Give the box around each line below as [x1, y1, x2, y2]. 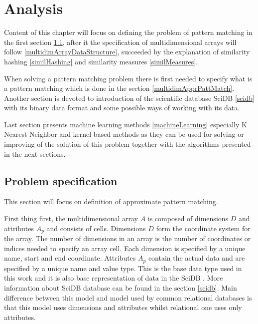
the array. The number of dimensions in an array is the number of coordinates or [4, 233, 251, 244]
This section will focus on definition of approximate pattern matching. [4, 196, 218, 207]
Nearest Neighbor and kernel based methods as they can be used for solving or [4, 129, 244, 139]
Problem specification [4, 173, 118, 188]
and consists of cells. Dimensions [46, 223, 146, 233]
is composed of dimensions [147, 213, 229, 224]
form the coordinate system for [156, 223, 251, 233]
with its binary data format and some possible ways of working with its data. [4, 102, 240, 113]
